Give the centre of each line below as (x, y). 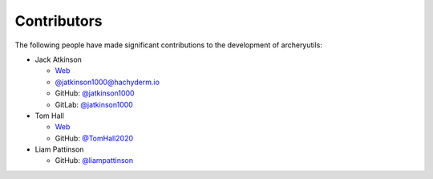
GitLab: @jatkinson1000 (94, 104)
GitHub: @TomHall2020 (94, 138)
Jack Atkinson (58, 59)
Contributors (59, 21)
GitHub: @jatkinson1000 (95, 93)
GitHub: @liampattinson (94, 161)
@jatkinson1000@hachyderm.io (107, 82)
